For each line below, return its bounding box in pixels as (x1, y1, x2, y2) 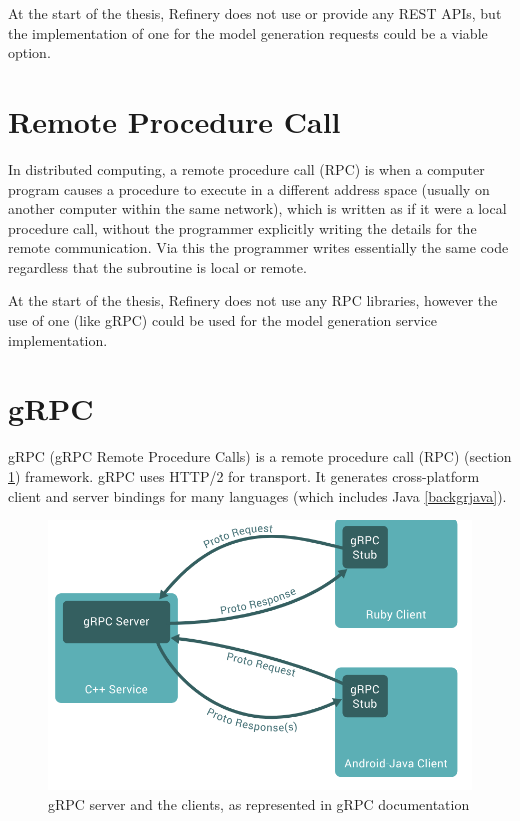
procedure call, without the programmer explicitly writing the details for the (8, 217, 477, 238)
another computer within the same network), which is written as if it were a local (8, 198, 507, 219)
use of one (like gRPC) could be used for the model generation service (8, 310, 437, 331)
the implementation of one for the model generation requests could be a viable (8, 22, 488, 43)
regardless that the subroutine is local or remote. (8, 256, 307, 277)
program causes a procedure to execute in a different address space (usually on (8, 178, 490, 199)
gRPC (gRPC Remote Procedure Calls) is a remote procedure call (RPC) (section (8, 446, 512, 467)
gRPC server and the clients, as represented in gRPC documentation (48, 793, 470, 814)
